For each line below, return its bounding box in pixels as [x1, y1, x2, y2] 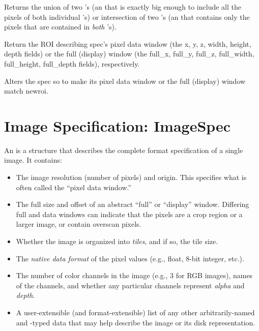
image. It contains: [4, 155, 62, 165]
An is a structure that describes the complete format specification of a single [4, 144, 243, 155]
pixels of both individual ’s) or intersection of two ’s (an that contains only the [4, 11, 250, 22]
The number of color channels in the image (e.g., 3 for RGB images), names [16, 270, 253, 281]
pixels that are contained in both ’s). [4, 21, 117, 32]
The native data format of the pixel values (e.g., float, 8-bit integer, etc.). [16, 253, 244, 263]
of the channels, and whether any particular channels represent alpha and [16, 280, 245, 290]
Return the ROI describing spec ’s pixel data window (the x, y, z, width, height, [4, 38, 251, 49]
